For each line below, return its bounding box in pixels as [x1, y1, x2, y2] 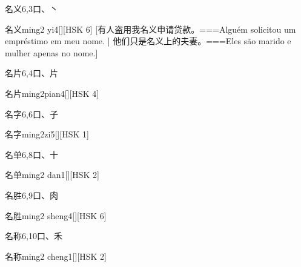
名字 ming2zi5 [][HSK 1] [5, 128, 89, 140]
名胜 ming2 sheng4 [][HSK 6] [5, 209, 107, 222]
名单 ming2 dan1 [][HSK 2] [5, 168, 99, 181]
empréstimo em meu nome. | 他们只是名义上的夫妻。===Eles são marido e [5, 35, 291, 47]
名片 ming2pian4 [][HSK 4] [5, 87, 99, 99]
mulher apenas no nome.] [5, 46, 98, 59]
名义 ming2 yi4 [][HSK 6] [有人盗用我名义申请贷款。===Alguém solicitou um [5, 22, 296, 35]
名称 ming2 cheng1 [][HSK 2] [5, 249, 107, 262]
